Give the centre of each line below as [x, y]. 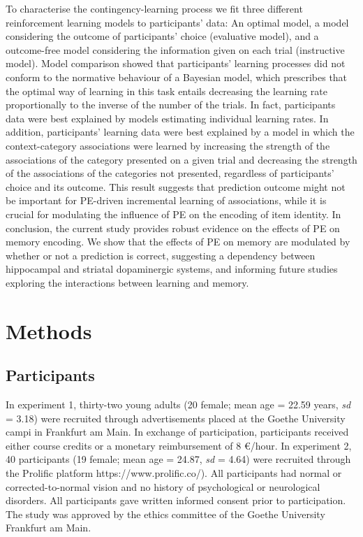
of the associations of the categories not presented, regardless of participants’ [170, 173]
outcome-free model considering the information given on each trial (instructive [175, 49]
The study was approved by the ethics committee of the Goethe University [165, 514]
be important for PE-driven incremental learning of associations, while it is [166, 200]
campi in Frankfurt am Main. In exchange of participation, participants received [177, 432]
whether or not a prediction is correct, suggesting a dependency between [161, 255]
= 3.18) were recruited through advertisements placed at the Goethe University [176, 418]
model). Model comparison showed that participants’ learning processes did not [176, 63]
